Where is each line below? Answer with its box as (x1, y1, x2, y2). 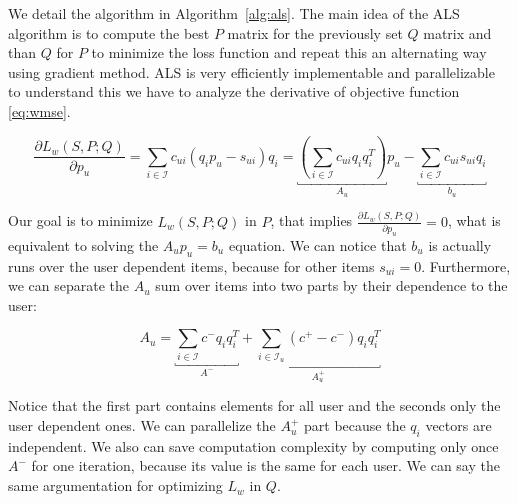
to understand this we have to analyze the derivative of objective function (8, 81, 460, 102)
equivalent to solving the (8, 234, 159, 255)
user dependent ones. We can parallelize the (8, 415, 276, 436)
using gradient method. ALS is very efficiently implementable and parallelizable (8, 61, 495, 82)
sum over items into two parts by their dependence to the (155, 275, 508, 296)
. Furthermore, (421, 255, 511, 276)
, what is (447, 210, 501, 231)
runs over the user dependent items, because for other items (8, 255, 375, 276)
